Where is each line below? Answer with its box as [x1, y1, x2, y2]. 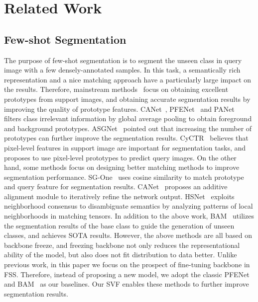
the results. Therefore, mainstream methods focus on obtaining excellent [4, 84, 229, 94]
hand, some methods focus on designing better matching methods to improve [4, 162, 240, 172]
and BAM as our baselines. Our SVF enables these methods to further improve [4, 279, 249, 289]
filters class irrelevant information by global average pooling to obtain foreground [4, 113, 252, 124]
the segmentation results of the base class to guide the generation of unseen [4, 220, 235, 230]
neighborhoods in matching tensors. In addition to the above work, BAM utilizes [4, 211, 254, 221]
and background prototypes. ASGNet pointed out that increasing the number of [4, 123, 252, 133]
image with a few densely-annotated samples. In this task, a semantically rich [4, 65, 241, 75]
